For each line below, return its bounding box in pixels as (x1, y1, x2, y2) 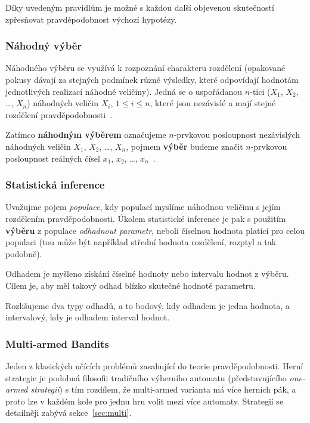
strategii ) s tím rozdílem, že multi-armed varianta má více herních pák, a (30, 383, 296, 396)
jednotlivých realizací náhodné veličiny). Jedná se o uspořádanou (5, 85, 243, 97)
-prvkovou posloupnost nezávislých (173, 128, 300, 141)
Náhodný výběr (5, 38, 82, 53)
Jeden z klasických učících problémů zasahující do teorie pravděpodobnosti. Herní (5, 359, 303, 372)
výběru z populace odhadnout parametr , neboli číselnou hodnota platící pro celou (5, 224, 305, 236)
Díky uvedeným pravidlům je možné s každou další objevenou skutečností (5, 1, 274, 13)
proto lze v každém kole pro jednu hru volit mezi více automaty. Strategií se (5, 394, 284, 407)
